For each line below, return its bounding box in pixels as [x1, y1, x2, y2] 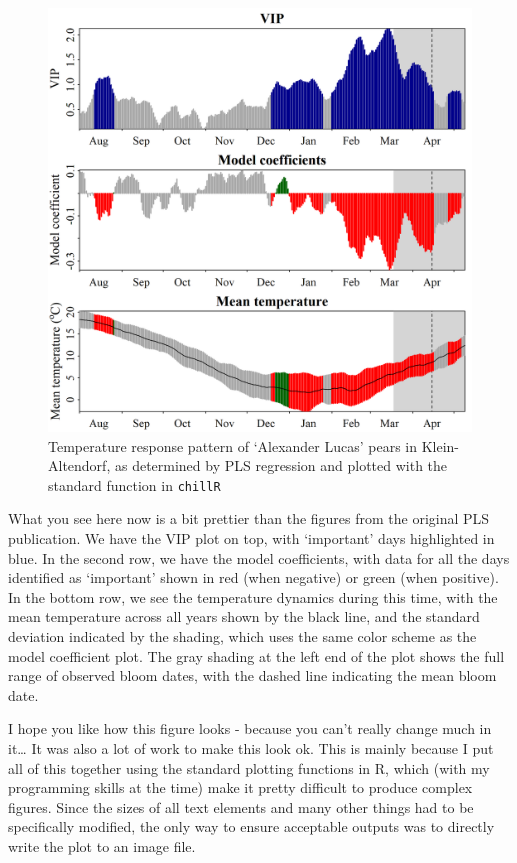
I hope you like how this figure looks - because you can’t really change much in [8, 718, 492, 739]
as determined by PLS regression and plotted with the [114, 455, 448, 476]
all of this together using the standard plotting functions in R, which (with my [8, 757, 490, 778]
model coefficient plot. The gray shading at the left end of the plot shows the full [8, 645, 505, 666]
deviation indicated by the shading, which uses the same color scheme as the [8, 626, 477, 646]
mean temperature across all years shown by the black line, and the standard [8, 606, 480, 627]
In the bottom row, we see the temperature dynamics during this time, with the [8, 586, 498, 607]
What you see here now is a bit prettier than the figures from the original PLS [8, 508, 490, 529]
